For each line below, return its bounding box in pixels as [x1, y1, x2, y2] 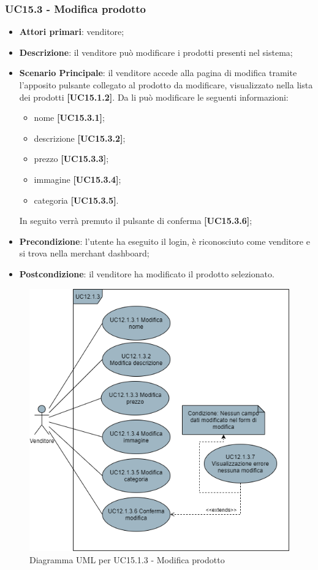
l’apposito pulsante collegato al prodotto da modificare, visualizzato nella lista [19, 79, 313, 91]
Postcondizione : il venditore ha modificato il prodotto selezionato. [19, 267, 274, 280]
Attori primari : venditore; [19, 25, 124, 38]
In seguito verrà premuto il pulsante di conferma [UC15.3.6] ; [19, 214, 252, 227]
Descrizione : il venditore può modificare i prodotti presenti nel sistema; [19, 45, 293, 58]
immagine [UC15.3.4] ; [34, 172, 121, 185]
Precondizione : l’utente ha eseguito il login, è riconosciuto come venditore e [19, 234, 310, 247]
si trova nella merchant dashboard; [19, 247, 150, 260]
